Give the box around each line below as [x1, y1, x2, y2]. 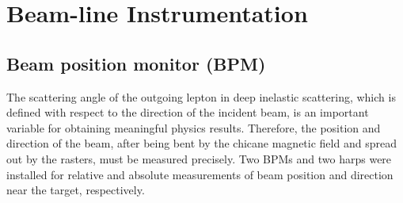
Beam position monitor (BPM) [6, 51, 266, 75]
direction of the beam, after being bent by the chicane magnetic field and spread [6, 135, 397, 151]
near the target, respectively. [6, 182, 145, 198]
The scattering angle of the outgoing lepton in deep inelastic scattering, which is [6, 88, 396, 105]
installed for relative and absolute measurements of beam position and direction [6, 166, 393, 182]
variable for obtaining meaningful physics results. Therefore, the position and [6, 119, 381, 136]
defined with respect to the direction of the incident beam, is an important [6, 104, 369, 121]
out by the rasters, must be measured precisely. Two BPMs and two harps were [6, 150, 392, 167]
